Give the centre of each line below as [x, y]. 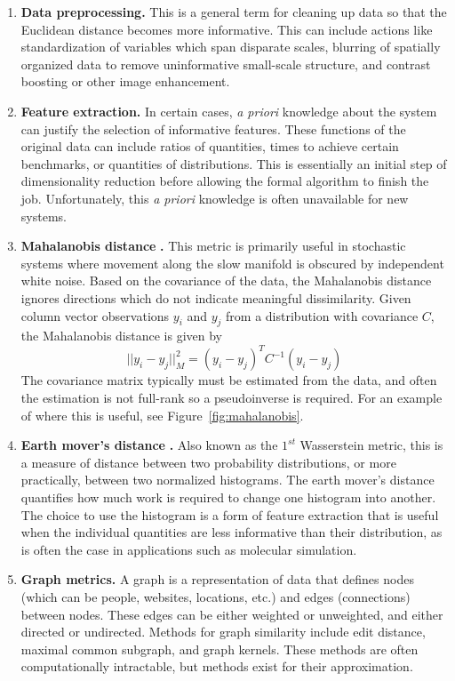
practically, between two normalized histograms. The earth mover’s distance [227, 480]
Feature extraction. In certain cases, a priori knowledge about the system [229, 111]
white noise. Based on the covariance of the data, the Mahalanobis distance [226, 280]
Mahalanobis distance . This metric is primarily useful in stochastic [213, 246]
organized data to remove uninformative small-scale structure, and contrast [226, 64]
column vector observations [95, 315]
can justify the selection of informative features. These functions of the [213, 128]
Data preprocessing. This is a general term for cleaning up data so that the [234, 12]
